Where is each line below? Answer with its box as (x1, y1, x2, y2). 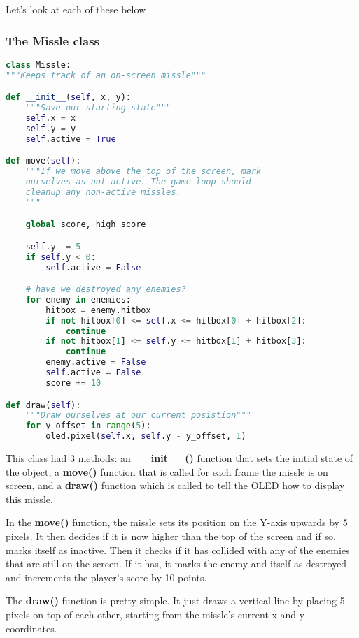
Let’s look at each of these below (6, 2, 146, 16)
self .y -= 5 (25, 241, 81, 252)
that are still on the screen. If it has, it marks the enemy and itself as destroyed (6, 556, 347, 571)
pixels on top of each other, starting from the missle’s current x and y (6, 607, 305, 621)
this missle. (6, 491, 53, 506)
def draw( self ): (6, 400, 81, 410)
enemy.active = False (45, 357, 146, 368)
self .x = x (25, 113, 76, 123)
